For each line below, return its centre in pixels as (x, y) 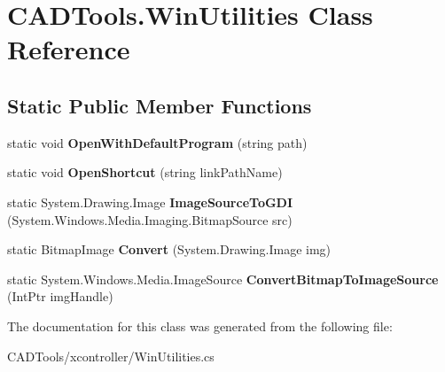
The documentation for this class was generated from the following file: (200, 325)
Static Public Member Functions (160, 105)
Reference (69, 49)
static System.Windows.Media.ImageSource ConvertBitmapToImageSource (223, 279)
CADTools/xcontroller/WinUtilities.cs (111, 356)
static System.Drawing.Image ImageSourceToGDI (150, 201)
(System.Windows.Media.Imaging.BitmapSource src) (150, 219)
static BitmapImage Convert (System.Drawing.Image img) (169, 249)
